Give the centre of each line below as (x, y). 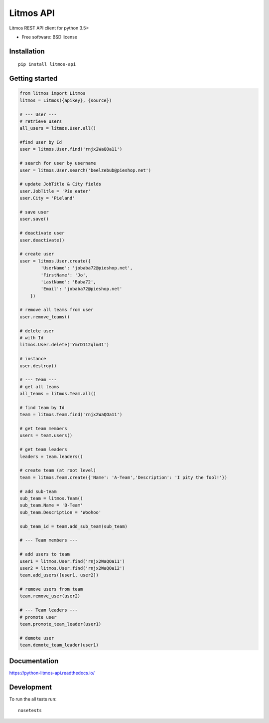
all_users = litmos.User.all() (58, 128)
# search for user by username (58, 163)
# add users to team (45, 554)
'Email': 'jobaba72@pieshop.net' (81, 289)
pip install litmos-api (47, 64)
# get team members (43, 429)
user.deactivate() (42, 240)
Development (31, 687)
